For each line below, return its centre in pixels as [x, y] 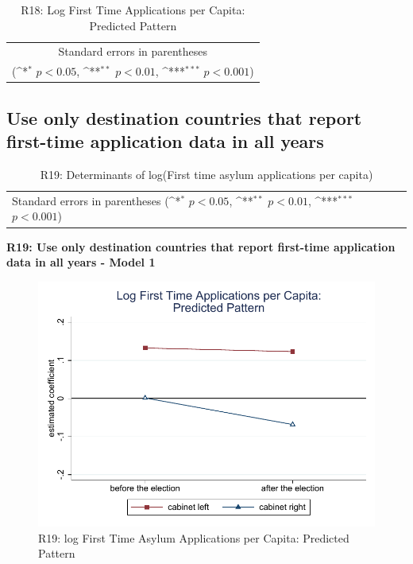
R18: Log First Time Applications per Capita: [133, 10]
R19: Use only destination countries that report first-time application [201, 246]
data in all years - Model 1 [81, 262]
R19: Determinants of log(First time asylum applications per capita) [206, 174]
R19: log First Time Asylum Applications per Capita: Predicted [194, 537]
